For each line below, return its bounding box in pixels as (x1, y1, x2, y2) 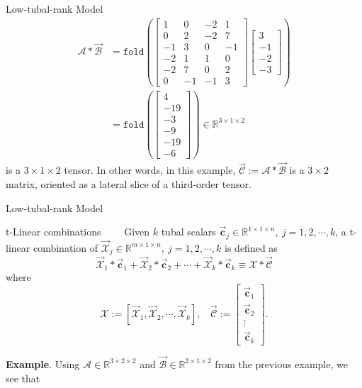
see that (6, 370, 40, 385)
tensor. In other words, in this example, (64, 162, 236, 177)
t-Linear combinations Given (6, 224, 150, 239)
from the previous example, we (215, 356, 348, 371)
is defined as (225, 240, 278, 255)
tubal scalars (161, 224, 216, 239)
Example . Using (6, 356, 80, 371)
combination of (33, 240, 98, 255)
